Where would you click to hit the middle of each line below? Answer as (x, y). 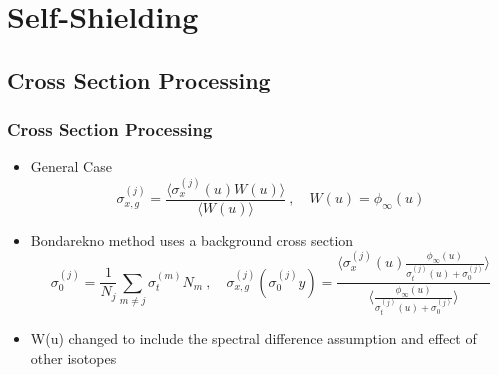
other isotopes (73, 357)
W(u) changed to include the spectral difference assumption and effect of (253, 338)
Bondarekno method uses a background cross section (192, 239)
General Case (71, 166)
